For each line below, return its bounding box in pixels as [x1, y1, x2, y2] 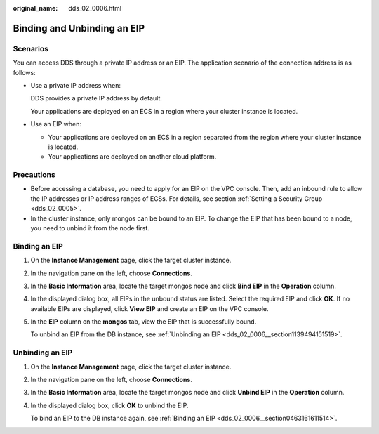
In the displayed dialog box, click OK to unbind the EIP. [30, 401, 189, 409]
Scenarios [13, 44, 49, 53]
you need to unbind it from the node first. [30, 223, 150, 232]
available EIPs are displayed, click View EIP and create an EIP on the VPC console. [30, 304, 270, 313]
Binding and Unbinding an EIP [13, 22, 145, 34]
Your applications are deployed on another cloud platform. [48, 152, 217, 161]
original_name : [13, 4, 58, 12]
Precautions [13, 170, 55, 180]
